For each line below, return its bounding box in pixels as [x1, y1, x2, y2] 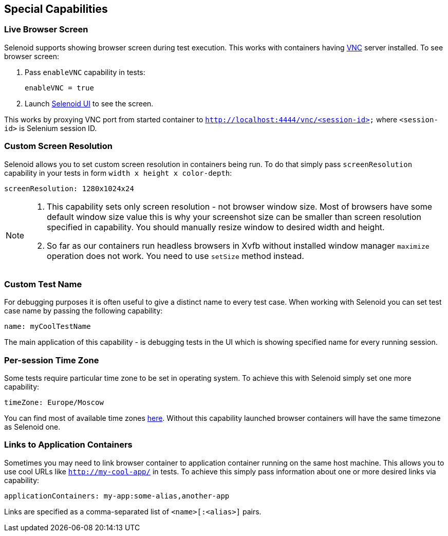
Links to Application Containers [4, 439, 133, 450]
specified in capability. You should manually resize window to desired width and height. [47, 221, 385, 232]
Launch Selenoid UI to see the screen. [25, 99, 154, 108]
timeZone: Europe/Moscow [4, 398, 104, 407]
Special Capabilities [4, 3, 108, 15]
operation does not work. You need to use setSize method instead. [47, 250, 304, 261]
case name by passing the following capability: [4, 306, 163, 316]
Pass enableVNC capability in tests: [25, 67, 145, 77]
